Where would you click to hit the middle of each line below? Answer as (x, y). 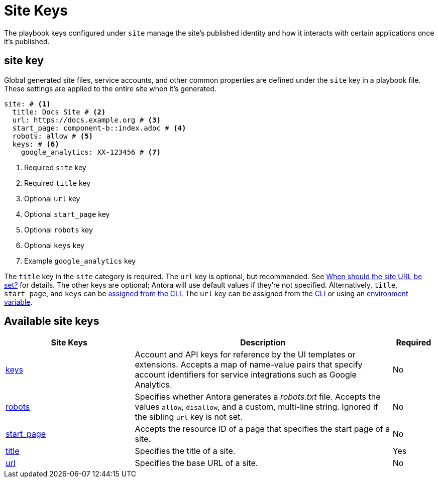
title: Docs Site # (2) (59, 112)
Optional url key (52, 198)
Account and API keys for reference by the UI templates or (245, 355)
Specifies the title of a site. (185, 451)
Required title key (58, 183)
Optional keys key (54, 245)
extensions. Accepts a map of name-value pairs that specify (249, 365)
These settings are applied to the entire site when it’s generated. (110, 88)
